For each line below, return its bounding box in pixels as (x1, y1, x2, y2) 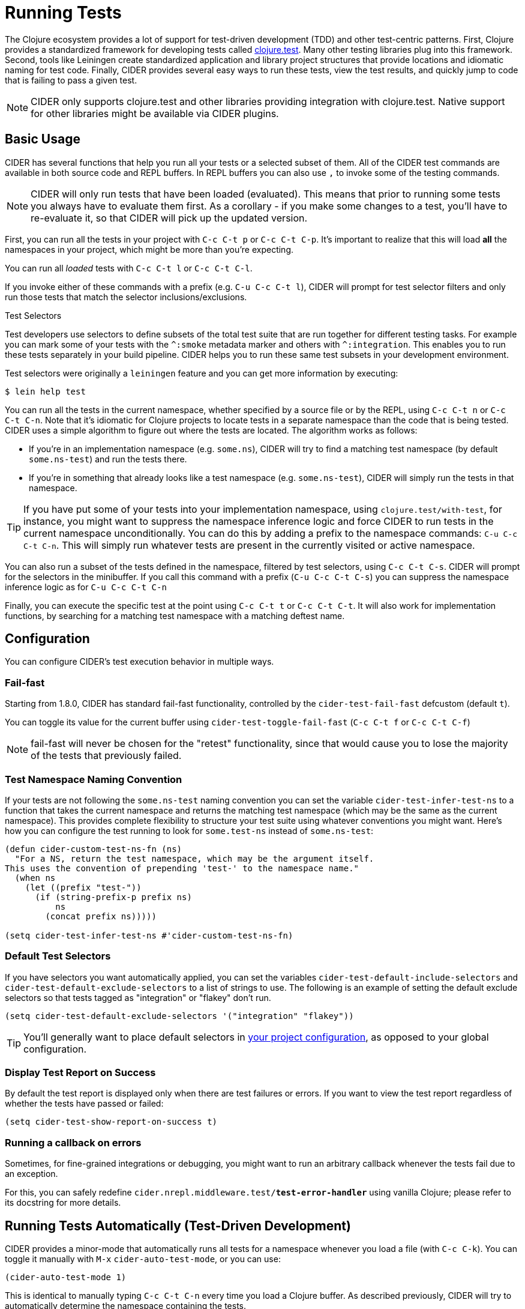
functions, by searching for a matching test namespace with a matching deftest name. (5, 610, 345, 621)
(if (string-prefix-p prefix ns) (35, 892, 192, 902)
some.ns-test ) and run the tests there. (29, 453, 187, 464)
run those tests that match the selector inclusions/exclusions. (5, 291, 247, 302)
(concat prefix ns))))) (45, 911, 157, 921)
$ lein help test (5, 386, 86, 396)
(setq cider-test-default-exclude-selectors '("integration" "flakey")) (5, 1011, 354, 1021)
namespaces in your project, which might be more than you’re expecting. (5, 244, 294, 255)
